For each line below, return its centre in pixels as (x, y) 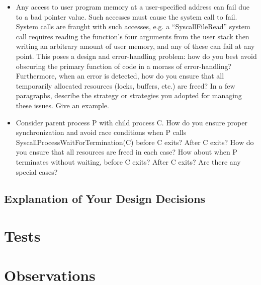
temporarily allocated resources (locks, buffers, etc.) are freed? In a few (125, 85)
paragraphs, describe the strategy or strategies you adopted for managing (129, 95)
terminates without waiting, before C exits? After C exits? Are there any (128, 161)
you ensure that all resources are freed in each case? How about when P (126, 152)
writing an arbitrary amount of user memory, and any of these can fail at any (135, 46)
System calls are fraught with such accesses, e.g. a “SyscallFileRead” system (133, 26)
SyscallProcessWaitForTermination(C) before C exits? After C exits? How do (135, 142)
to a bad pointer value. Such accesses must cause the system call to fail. (126, 16)
